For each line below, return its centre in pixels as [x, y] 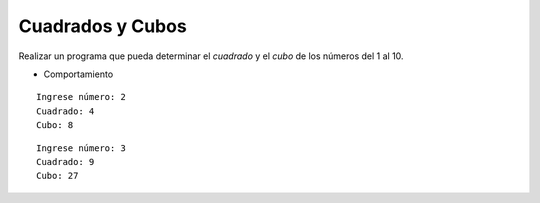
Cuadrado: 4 [65, 111]
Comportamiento [78, 74]
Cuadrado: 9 [65, 161]
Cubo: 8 [55, 125]
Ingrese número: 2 [81, 97]
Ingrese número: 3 [81, 148]
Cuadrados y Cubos [102, 26]
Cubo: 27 [57, 176]
